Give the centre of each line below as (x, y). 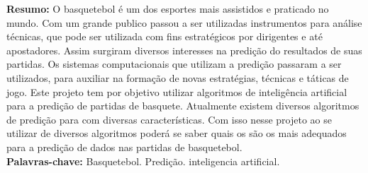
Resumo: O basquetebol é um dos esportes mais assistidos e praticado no (168, 8)
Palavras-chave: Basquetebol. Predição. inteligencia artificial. (143, 161)
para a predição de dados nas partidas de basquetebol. (124, 147)
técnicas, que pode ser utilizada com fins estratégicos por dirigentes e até (165, 36)
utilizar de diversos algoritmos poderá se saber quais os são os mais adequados (177, 133)
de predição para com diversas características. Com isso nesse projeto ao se (169, 119)
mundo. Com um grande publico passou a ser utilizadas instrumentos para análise (184, 22)
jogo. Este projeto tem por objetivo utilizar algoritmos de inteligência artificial (177, 91)
